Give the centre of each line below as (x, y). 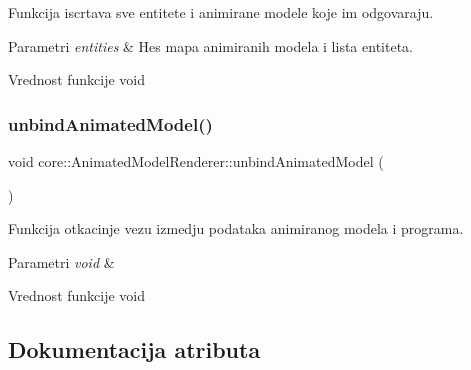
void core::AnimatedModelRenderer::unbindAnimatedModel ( (196, 161)
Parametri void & (61, 261)
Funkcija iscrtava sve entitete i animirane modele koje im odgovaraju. (221, 12)
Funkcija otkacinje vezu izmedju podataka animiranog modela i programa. (236, 228)
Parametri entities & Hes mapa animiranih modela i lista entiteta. (210, 45)
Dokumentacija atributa (134, 349)
